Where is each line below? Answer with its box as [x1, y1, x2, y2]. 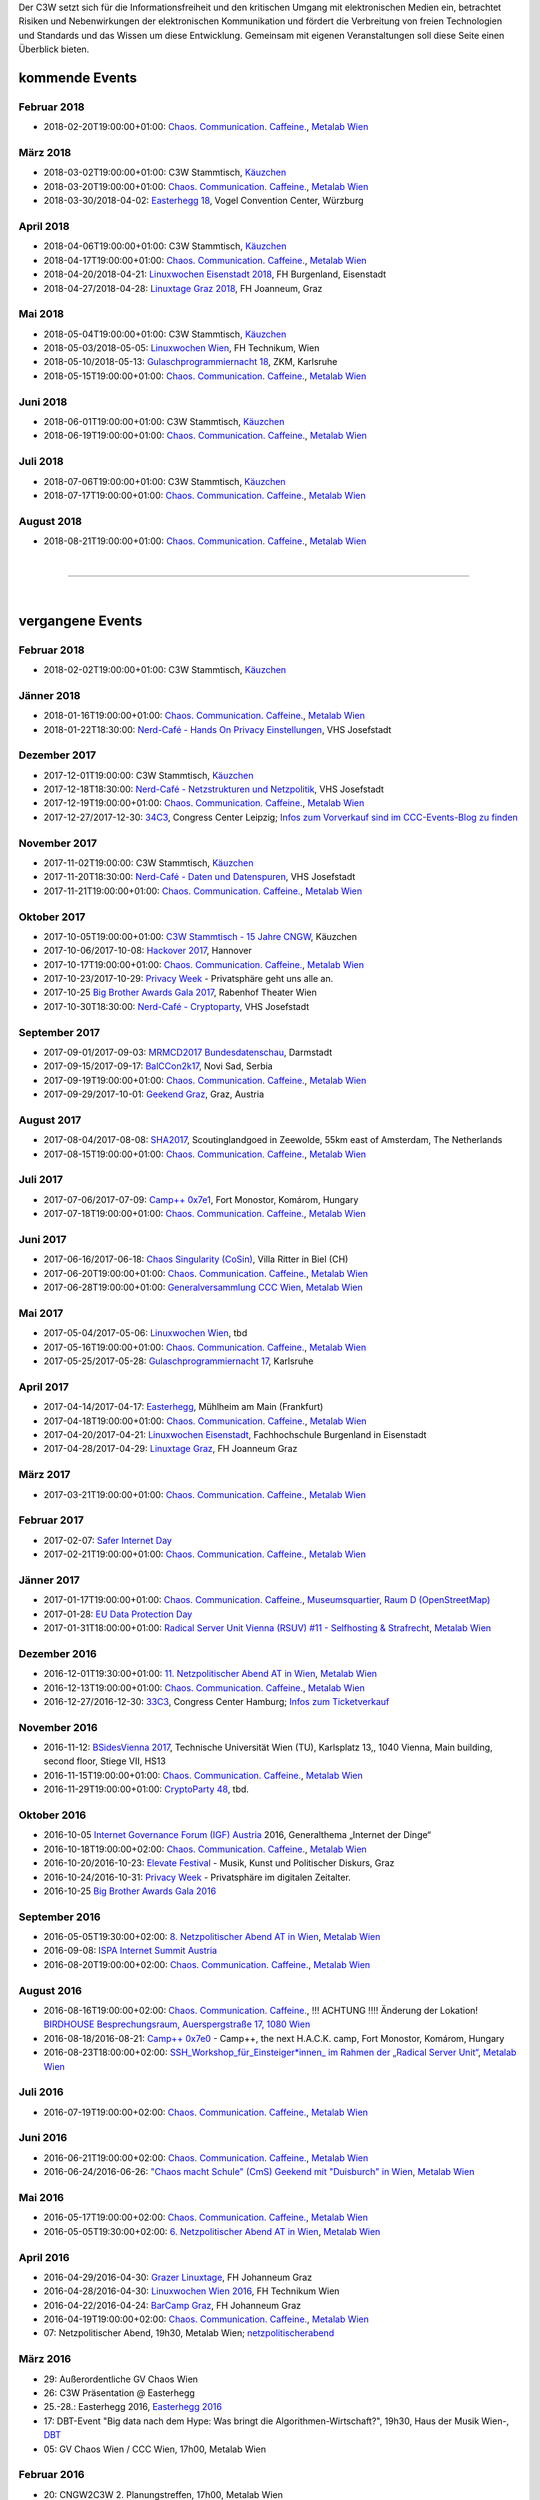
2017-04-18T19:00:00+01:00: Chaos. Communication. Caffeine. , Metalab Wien [43, 1415, 367, 1427]
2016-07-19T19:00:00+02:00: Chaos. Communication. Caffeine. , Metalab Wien [43, 2106, 369, 2118]
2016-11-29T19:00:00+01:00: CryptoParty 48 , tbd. [43, 1783, 250, 1795]
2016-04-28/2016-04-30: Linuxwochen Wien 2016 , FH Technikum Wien [43, 2285, 340, 2297]
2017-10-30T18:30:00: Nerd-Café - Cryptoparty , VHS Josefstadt [43, 1000, 310, 1012]
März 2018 [18, 146, 72, 160]
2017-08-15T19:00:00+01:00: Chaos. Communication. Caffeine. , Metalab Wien [43, 1148, 367, 1160]
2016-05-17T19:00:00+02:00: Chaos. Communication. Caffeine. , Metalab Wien [43, 2211, 369, 2224]
